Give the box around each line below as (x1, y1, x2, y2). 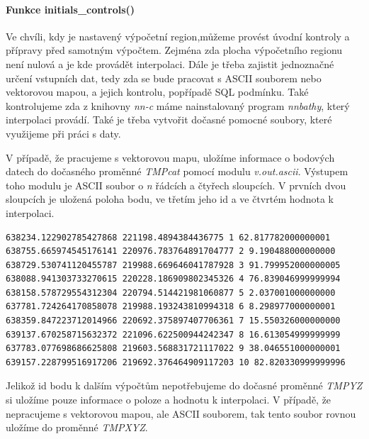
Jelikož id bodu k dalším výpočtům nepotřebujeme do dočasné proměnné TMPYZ (6, 378, 363, 393)
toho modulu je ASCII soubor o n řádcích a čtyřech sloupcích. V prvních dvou (6, 177, 346, 192)
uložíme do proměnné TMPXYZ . (6, 420, 148, 435)
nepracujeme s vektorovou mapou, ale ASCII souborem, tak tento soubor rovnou (6, 406, 356, 421)
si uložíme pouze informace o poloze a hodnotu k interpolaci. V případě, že (6, 392, 331, 407)
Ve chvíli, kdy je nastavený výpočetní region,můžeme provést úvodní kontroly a (6, 28, 350, 43)
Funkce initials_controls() (6, 1, 135, 16)
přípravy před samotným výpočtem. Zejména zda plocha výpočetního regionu (6, 43, 343, 57)
